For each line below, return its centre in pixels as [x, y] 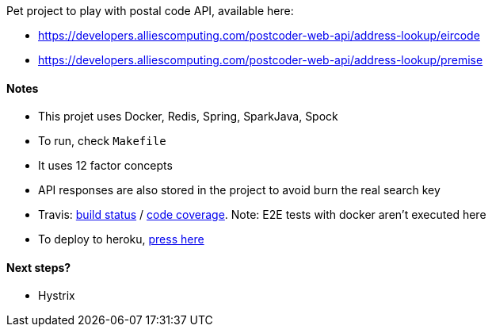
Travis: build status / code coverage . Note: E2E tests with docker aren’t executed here [262, 215]
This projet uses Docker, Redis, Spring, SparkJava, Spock [188, 117]
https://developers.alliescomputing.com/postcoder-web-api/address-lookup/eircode [259, 35]
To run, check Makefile [102, 141]
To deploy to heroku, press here [121, 239]
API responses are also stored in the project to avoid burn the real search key [239, 190]
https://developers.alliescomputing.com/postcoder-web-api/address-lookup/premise [261, 60]
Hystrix [57, 296]
